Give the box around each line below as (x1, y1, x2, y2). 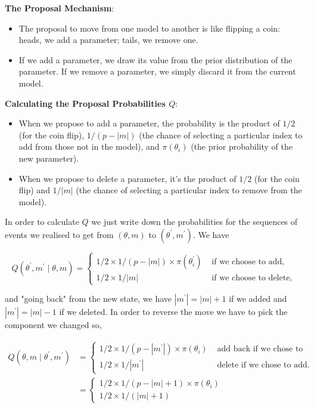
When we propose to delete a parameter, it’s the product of (18, 172, 237, 184)
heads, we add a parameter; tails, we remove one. (18, 33, 198, 46)
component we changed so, (5, 319, 102, 331)
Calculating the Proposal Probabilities (5, 97, 166, 109)
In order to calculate (5, 215, 79, 228)
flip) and (18, 184, 50, 196)
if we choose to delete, (212, 274, 293, 283)
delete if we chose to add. (217, 361, 310, 370)
